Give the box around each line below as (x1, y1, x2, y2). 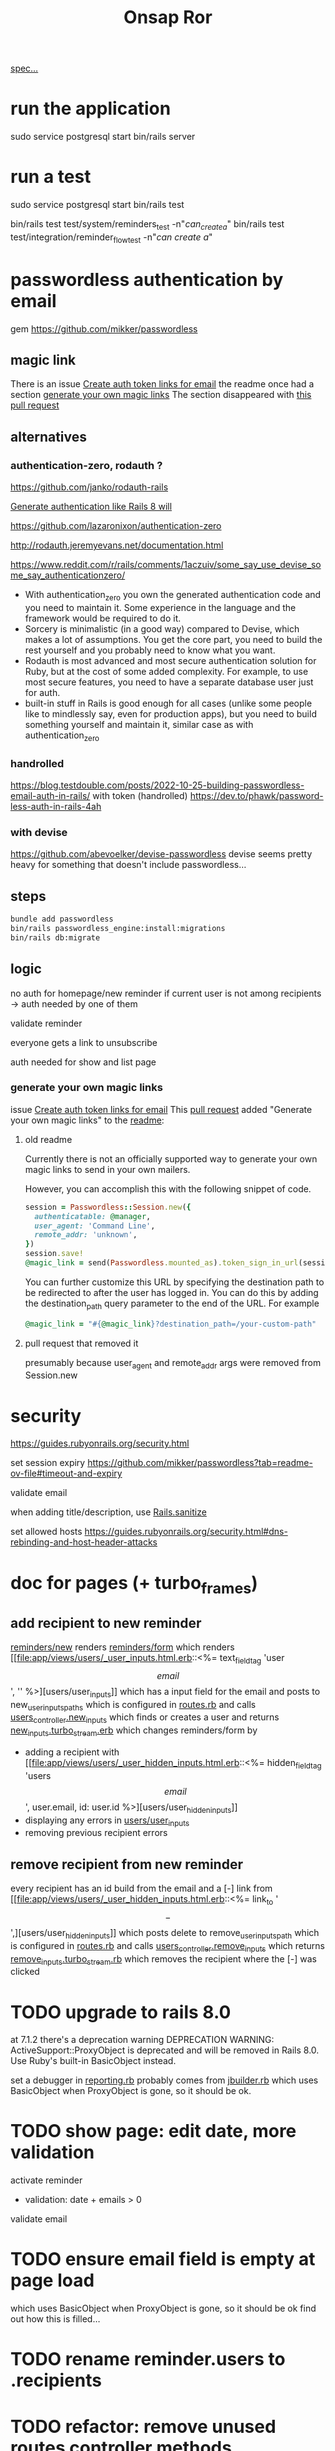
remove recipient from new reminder (10, 1856, 243, 1873)
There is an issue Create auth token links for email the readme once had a (10, 378, 315, 390)
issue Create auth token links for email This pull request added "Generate (10, 1103, 313, 1115)
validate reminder (10, 1017, 83, 1029)
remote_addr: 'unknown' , (34, 1230, 138, 1240)
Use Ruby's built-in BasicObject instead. (10, 2055, 177, 2067)
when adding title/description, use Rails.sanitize (10, 1506, 207, 1518)
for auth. (24, 686, 61, 698)
